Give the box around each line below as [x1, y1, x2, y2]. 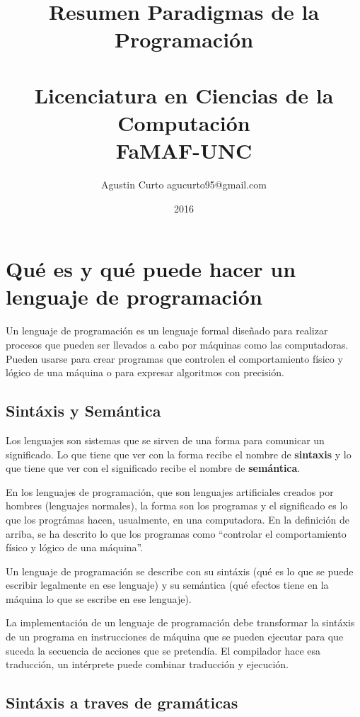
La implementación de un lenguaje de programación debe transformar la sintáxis [6, 615, 355, 630]
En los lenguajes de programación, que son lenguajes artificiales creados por [6, 484, 334, 499]
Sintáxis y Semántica [6, 400, 161, 422]
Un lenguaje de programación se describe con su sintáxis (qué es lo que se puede [6, 563, 354, 578]
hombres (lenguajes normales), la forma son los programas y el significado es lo [6, 498, 348, 513]
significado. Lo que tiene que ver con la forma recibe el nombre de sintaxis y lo [6, 446, 352, 461]
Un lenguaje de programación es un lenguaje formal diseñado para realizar [6, 323, 328, 338]
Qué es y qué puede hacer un [6, 254, 296, 283]
